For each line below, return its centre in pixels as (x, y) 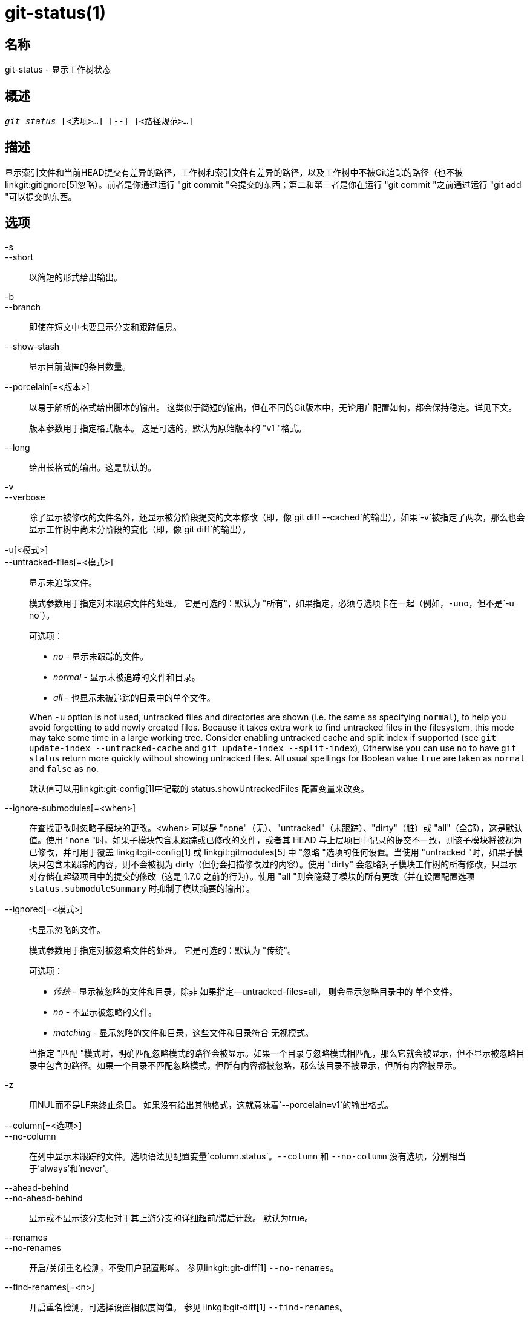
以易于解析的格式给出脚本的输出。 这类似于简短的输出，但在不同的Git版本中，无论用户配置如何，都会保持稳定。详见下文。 (273, 407)
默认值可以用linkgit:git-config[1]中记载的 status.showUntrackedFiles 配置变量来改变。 (199, 788)
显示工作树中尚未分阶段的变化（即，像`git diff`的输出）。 (140, 529)
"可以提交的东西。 (41, 196)
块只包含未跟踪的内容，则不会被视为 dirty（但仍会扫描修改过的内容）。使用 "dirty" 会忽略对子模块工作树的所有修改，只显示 (273, 864)
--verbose (25, 497)
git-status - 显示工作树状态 (58, 70)
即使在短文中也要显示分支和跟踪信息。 (105, 327)
